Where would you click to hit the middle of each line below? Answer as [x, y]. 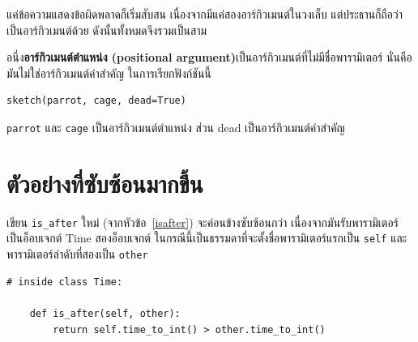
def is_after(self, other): [105, 313]
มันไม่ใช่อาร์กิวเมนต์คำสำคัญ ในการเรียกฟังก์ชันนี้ [109, 73]
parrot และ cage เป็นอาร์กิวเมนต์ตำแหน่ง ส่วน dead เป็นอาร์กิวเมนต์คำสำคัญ [176, 127]
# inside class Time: [65, 282]
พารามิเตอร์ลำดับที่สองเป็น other [77, 254]
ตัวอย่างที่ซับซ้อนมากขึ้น [105, 183]
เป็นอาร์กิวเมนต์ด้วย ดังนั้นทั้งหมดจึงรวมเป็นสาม [107, 30]
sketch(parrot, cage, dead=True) [96, 101]
